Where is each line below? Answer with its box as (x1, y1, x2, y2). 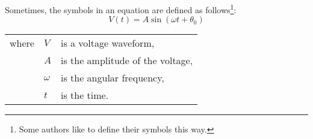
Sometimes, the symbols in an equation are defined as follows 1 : (5, 2, 237, 16)
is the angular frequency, (60, 71, 164, 85)
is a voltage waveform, (60, 36, 155, 50)
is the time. (60, 88, 109, 102)
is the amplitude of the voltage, (60, 53, 193, 68)
